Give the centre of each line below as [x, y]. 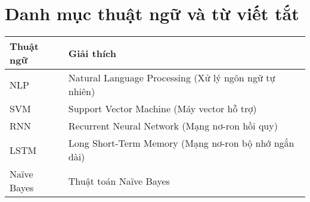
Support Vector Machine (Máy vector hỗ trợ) [162, 109]
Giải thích [92, 53]
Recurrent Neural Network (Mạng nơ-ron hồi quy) [173, 126]
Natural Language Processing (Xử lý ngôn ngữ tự [172, 78]
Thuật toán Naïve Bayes [119, 181]
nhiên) [82, 91]
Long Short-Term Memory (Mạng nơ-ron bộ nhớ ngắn [181, 143]
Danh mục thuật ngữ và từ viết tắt [152, 13]
